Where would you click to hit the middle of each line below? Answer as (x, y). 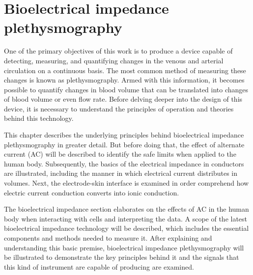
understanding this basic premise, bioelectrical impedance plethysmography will (124, 247)
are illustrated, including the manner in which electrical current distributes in (121, 173)
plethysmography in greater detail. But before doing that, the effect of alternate (124, 144)
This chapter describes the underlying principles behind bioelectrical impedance (124, 135)
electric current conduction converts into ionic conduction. (92, 192)
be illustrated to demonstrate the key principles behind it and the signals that (122, 257)
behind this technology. (39, 118)
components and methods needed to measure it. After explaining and (108, 238)
